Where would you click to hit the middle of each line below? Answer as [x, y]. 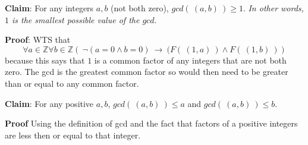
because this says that [45, 60]
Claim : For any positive [49, 103]
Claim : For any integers [49, 8]
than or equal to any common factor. [72, 83]
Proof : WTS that [38, 40]
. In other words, [273, 8]
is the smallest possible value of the [76, 19]
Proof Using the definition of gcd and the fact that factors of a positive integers [151, 123]
